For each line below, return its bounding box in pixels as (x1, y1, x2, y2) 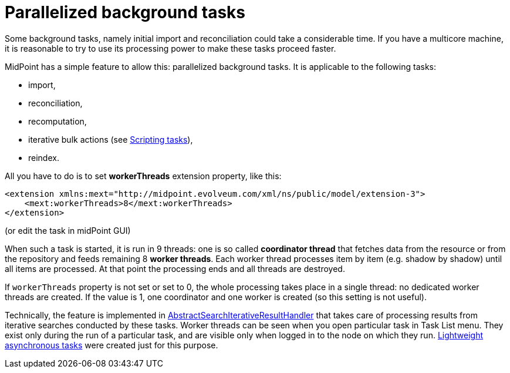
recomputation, (28, 116, 87, 126)
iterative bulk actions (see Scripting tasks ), (28, 134, 193, 145)
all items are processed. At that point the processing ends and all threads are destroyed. (5, 263, 345, 274)
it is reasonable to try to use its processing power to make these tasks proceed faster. (5, 43, 336, 53)
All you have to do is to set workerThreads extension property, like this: (5, 170, 282, 181)
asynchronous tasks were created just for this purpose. (5, 340, 218, 350)
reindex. (28, 152, 59, 163)
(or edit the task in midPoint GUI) (5, 225, 131, 236)
